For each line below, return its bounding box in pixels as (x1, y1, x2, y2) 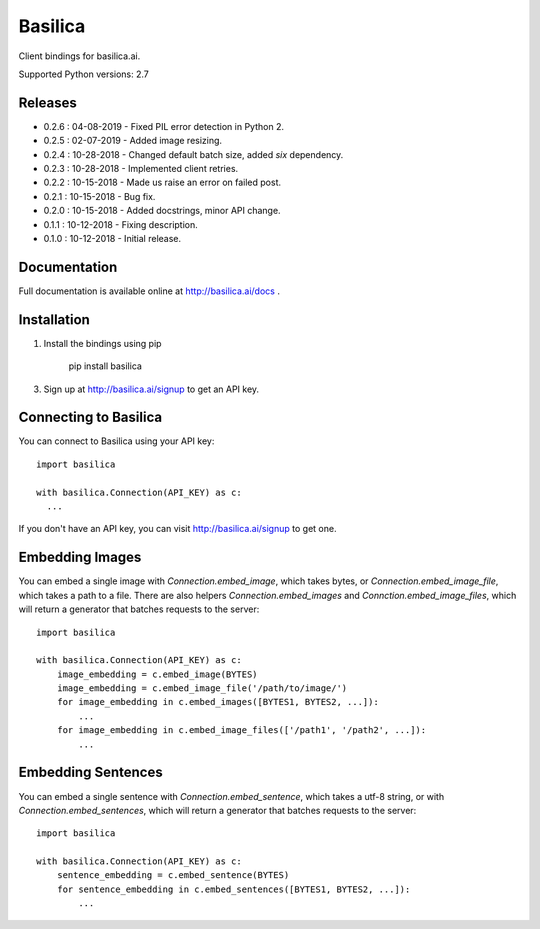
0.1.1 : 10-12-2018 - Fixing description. (43, 218, 199, 230)
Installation (18, 311, 90, 328)
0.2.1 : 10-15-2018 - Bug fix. (43, 190, 156, 202)
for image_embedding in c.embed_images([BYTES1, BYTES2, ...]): (56, 696, 379, 708)
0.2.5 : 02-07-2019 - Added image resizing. (43, 135, 223, 147)
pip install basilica (68, 360, 142, 372)
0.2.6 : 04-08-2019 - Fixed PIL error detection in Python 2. (43, 120, 285, 132)
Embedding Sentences (18, 764, 164, 781)
